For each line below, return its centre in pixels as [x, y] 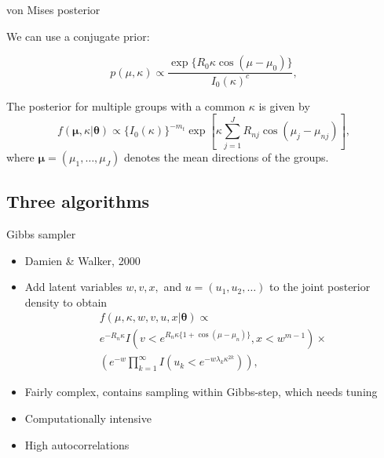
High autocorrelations [77, 444]
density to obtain [66, 302]
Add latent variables [73, 287]
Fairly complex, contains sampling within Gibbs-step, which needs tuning [201, 392]
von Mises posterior [53, 9]
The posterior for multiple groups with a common [126, 105]
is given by [284, 105]
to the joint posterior [320, 287]
